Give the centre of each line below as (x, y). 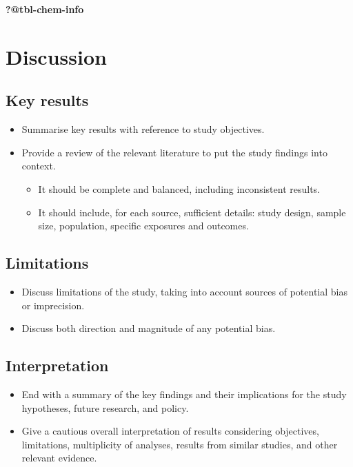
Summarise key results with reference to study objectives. (143, 129)
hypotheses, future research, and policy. (105, 407)
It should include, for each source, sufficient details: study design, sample (192, 212)
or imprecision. (53, 305)
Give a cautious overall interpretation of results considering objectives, (170, 431)
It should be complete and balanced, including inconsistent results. (179, 188)
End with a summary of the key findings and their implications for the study (184, 394)
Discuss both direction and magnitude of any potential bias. (149, 328)
